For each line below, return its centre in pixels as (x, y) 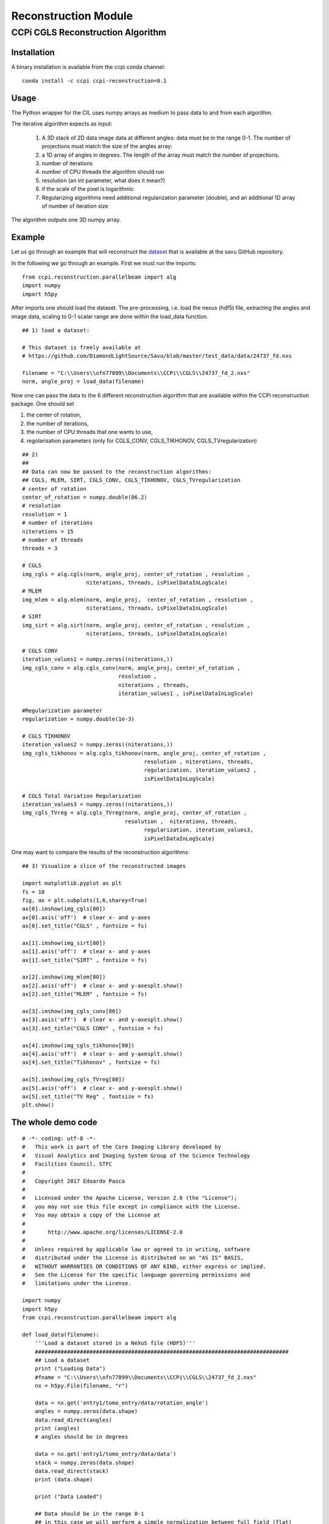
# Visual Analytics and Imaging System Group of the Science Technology (136, 1155)
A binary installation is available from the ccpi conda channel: (88, 66)
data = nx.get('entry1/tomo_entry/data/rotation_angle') (121, 1403)
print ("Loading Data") (70, 1369)
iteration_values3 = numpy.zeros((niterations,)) (98, 804)
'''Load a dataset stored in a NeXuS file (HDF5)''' (115, 1343)
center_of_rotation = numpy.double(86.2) (85, 497)
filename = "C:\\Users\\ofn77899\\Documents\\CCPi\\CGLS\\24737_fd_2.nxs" (136, 373)
